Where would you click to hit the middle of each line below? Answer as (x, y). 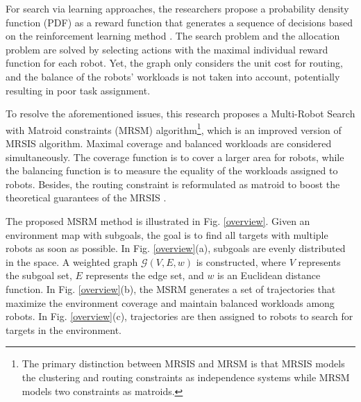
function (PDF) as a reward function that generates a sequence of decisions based (179, 22)
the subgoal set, (39, 275)
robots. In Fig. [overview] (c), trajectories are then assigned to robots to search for (179, 316)
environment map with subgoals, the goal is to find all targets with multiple (167, 234)
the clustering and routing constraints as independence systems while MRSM (186, 377)
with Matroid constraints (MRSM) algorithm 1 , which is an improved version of (174, 128)
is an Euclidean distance (269, 275)
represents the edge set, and (145, 275)
